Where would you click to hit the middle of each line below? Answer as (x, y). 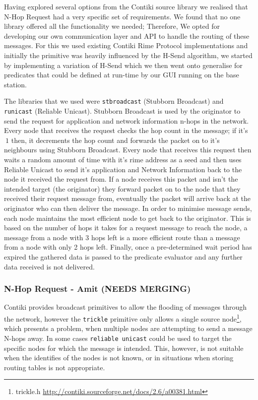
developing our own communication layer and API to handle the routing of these (127, 35)
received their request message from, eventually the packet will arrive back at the (128, 198)
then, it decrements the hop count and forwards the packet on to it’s (115, 140)
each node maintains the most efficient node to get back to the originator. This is (128, 218)
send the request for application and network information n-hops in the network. (127, 120)
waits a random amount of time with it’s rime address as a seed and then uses (123, 160)
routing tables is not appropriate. (55, 367)
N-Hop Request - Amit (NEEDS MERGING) (97, 289)
